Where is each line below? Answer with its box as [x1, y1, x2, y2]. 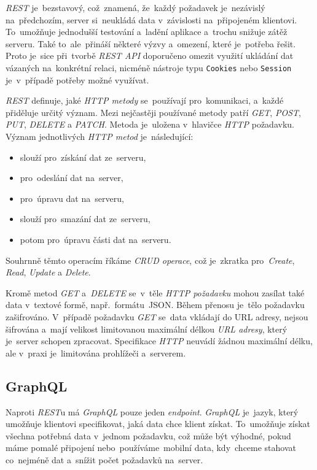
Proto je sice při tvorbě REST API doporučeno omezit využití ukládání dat [6, 49, 294, 62]
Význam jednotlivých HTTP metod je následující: [6, 130, 194, 142]
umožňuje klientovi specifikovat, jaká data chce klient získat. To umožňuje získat [6, 417, 311, 430]
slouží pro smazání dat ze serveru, [20, 212, 151, 225]
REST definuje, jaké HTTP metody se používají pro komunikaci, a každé [6, 94, 284, 107]
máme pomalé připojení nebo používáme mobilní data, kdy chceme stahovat [6, 441, 297, 454]
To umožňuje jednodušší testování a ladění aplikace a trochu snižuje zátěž [6, 25, 288, 38]
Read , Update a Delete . [6, 266, 91, 279]
